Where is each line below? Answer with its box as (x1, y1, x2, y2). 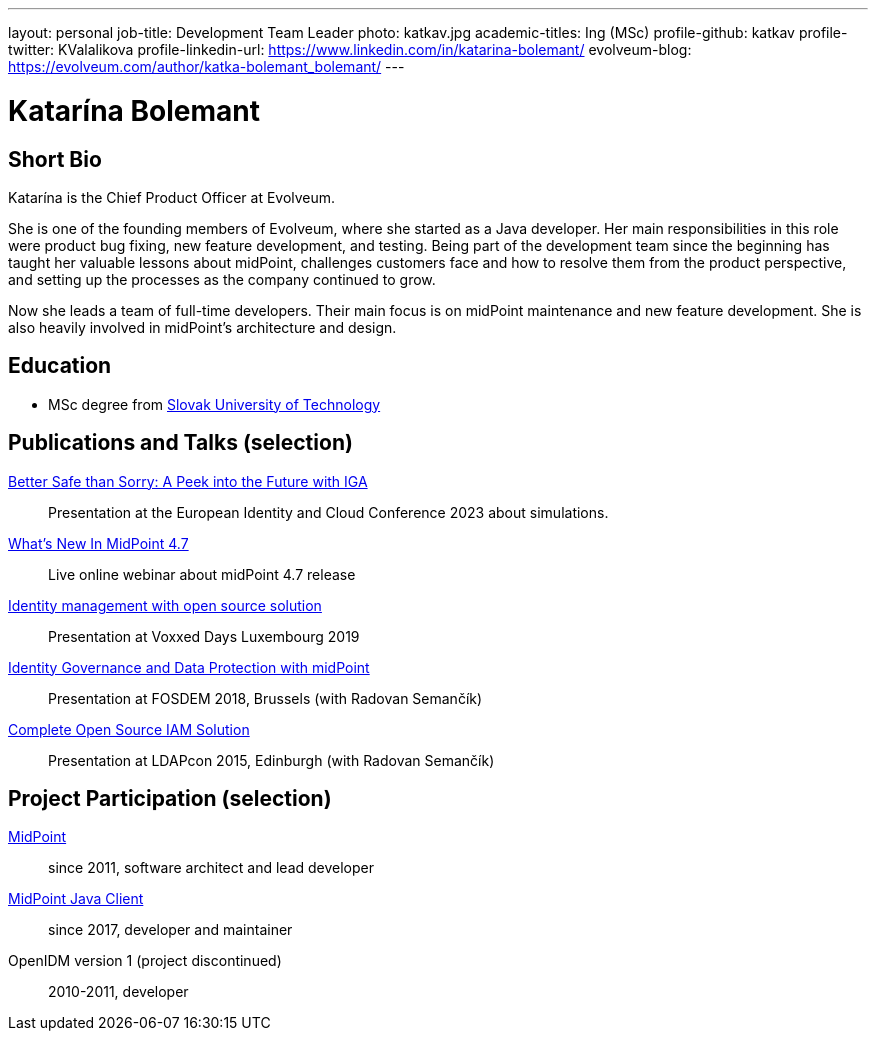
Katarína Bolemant (8, 93, 260, 128)
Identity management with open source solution (8, 596, 322, 614)
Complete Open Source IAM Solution (8, 720, 250, 738)
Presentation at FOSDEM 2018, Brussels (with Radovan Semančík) (48, 689, 483, 707)
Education (8, 353, 112, 379)
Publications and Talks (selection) (8, 430, 353, 456)
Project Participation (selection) (8, 786, 332, 812)
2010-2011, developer (48, 983, 189, 1001)
